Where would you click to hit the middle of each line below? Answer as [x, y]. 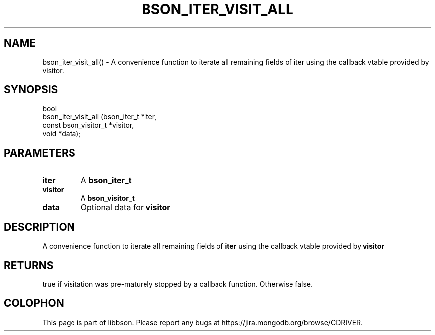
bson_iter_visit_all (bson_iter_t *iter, [100, 117]
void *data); [62, 134]
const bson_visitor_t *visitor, [88, 125]
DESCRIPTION [39, 227]
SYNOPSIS [31, 90]
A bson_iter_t [106, 181]
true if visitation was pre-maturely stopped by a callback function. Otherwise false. [178, 284]
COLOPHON [34, 303]
